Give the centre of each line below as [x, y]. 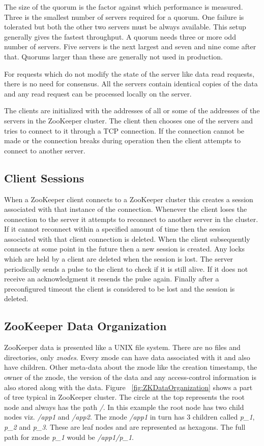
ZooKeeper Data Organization [85, 326]
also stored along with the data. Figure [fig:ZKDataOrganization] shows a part [128, 387]
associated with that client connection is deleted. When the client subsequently [127, 238]
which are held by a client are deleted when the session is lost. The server [119, 259]
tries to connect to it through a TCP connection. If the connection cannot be [124, 130]
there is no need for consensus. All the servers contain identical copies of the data [131, 84]
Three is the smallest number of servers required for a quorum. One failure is [124, 17]
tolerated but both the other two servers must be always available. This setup [125, 27]
